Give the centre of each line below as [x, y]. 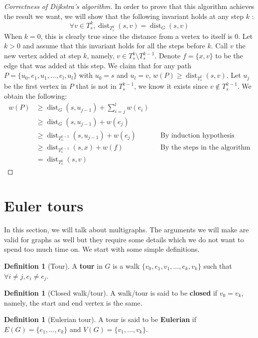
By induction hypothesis [197, 135]
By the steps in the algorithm [205, 148]
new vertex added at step [43, 56]
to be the [229, 56]
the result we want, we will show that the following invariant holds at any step [124, 16]
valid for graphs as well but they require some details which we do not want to [124, 239]
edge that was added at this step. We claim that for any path [98, 65]
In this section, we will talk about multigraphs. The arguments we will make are [127, 230]
